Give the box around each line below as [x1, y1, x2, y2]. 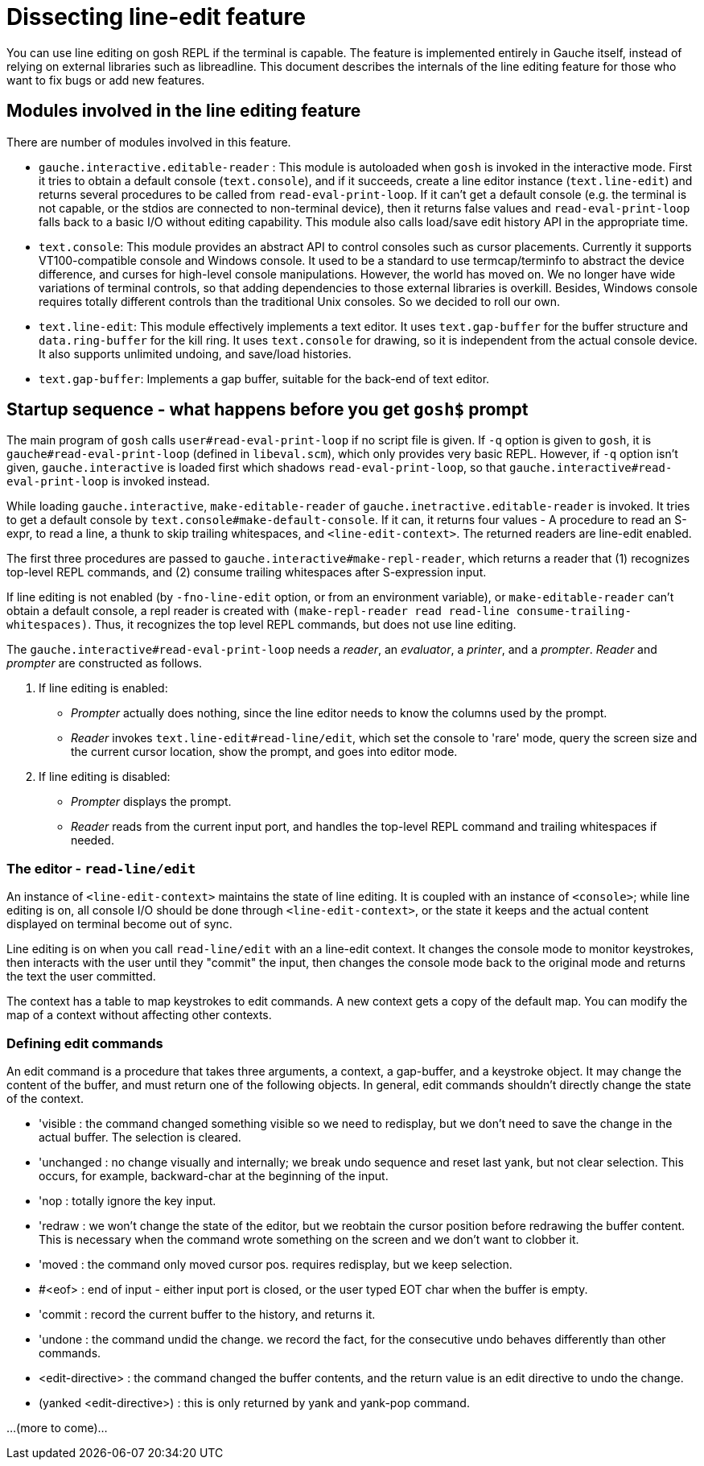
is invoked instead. [111, 474, 210, 489]
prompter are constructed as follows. [6, 656, 203, 671]
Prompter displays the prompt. [71, 795, 232, 809]
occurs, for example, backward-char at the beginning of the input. [39, 1168, 389, 1183]
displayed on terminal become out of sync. [6, 917, 233, 931]
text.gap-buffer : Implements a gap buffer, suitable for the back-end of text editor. [39, 371, 490, 386]
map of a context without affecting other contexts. [6, 1008, 272, 1022]
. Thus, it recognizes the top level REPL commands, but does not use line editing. [88, 617, 517, 632]
